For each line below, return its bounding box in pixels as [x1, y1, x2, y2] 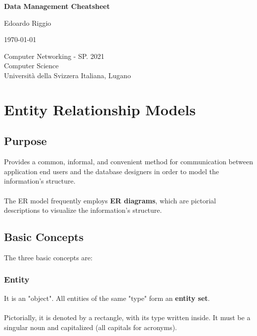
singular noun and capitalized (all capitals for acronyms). [4, 322, 177, 332]
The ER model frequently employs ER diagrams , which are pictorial [4, 195, 216, 205]
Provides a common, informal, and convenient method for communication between [4, 156, 253, 167]
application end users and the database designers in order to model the [4, 166, 219, 176]
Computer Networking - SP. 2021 [4, 50, 104, 61]
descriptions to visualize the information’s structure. [4, 205, 162, 215]
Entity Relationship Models [4, 99, 196, 119]
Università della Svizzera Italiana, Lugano [4, 70, 131, 80]
